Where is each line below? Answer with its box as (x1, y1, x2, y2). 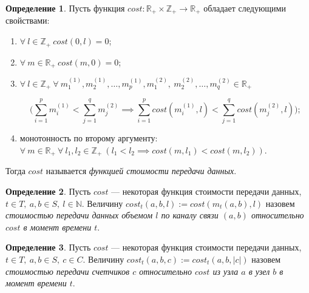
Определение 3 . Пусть (5, 241, 91, 254)
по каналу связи (161, 209, 219, 221)
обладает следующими (203, 2, 286, 14)
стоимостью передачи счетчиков (5, 264, 130, 277)
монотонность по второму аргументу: (19, 132, 158, 144)
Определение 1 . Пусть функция (5, 2, 125, 14)
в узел (248, 264, 270, 277)
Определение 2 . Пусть (5, 184, 91, 197)
